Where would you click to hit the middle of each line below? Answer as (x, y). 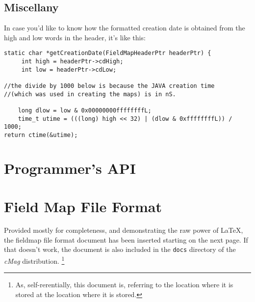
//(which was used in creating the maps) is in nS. (90, 94)
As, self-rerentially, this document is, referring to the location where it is (124, 285)
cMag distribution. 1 (34, 260)
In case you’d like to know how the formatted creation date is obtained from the (125, 28)
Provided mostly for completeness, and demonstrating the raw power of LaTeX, (124, 230)
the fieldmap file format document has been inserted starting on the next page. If (126, 239)
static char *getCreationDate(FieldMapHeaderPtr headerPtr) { (108, 53)
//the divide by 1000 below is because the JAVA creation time (109, 86)
